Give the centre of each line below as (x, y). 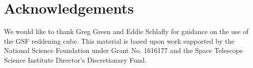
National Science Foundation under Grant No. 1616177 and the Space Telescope (124, 50)
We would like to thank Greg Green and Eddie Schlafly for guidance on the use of (126, 31)
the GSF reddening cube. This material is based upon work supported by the (119, 41)
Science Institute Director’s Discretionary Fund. (75, 59)
